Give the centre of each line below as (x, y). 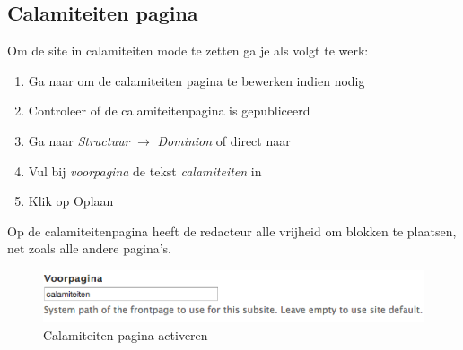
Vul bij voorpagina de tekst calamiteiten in (145, 171)
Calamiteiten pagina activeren (126, 334)
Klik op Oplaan (71, 201)
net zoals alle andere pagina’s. (89, 248)
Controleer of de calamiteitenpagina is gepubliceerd (169, 111)
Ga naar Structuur (79, 140)
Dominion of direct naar (224, 140)
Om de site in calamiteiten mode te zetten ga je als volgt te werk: (188, 51)
